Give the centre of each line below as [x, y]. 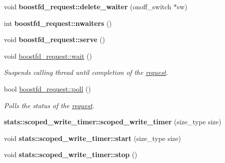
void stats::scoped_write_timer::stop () [71, 154]
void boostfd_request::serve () [55, 39]
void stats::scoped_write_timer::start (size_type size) [92, 138]
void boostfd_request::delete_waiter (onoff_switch [88, 6]
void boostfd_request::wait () [48, 56]
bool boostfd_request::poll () [47, 88]
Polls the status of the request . [49, 105]
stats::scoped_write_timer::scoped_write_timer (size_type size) [113, 122]
